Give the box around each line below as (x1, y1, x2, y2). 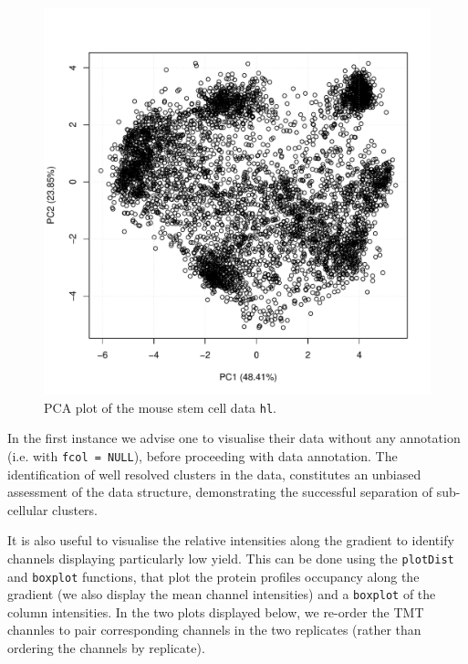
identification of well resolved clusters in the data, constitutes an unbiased (7, 464, 421, 483)
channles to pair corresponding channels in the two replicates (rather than (7, 620, 421, 639)
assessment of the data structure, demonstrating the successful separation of (7, 482, 433, 501)
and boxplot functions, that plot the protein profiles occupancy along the (7, 566, 420, 585)
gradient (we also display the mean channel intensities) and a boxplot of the (7, 585, 436, 604)
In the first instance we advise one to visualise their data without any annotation (7, 428, 461, 448)
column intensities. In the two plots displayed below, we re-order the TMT (7, 602, 424, 621)
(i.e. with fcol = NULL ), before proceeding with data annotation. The (7, 446, 398, 465)
